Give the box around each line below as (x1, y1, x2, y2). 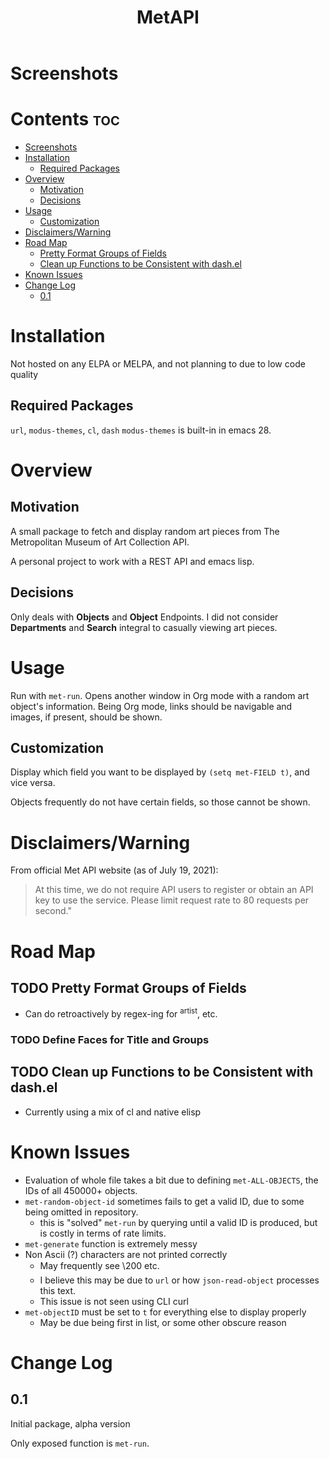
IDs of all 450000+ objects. (24, 1184, 138, 1196)
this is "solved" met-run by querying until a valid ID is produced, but (39, 1216, 318, 1228)
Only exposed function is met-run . (10, 1437, 150, 1449)
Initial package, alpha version (10, 1417, 131, 1430)
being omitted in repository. (24, 1206, 139, 1218)
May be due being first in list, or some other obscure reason (39, 1316, 287, 1328)
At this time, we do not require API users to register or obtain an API (34, 884, 314, 896)
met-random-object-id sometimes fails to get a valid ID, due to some (24, 1195, 305, 1207)
